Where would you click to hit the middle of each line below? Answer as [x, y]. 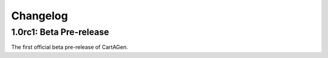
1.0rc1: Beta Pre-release [60, 32]
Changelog [39, 16]
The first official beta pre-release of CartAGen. [70, 47]
